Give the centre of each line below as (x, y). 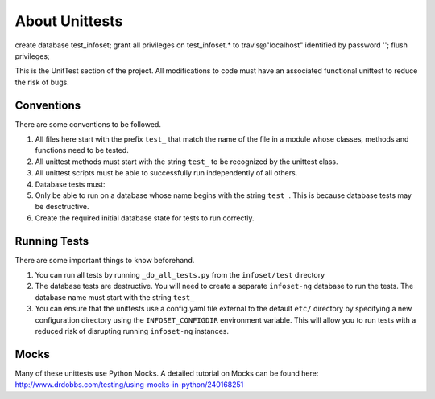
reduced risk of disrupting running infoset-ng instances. (132, 331)
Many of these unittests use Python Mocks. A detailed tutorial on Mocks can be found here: (167, 373)
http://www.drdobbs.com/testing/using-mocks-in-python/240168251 (129, 385)
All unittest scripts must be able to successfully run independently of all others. (166, 173)
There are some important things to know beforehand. (105, 260)
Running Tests (52, 241)
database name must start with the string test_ (115, 297)
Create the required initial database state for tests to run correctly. (145, 218)
